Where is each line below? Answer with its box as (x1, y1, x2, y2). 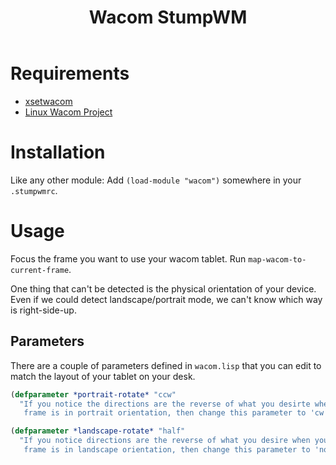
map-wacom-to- (248, 254, 307, 265)
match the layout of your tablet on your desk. (10, 370, 196, 382)
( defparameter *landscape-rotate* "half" (10, 426, 186, 436)
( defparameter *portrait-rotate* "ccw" (10, 389, 177, 400)
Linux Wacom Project (24, 106, 113, 118)
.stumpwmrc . (10, 184, 58, 196)
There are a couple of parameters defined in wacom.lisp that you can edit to (10, 359, 322, 371)
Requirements (10, 62, 130, 85)
